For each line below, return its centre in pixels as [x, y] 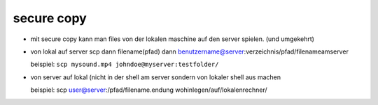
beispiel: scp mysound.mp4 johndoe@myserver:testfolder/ [125, 64]
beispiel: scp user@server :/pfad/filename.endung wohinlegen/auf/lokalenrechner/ [149, 90]
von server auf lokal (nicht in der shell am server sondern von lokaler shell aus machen [156, 77]
